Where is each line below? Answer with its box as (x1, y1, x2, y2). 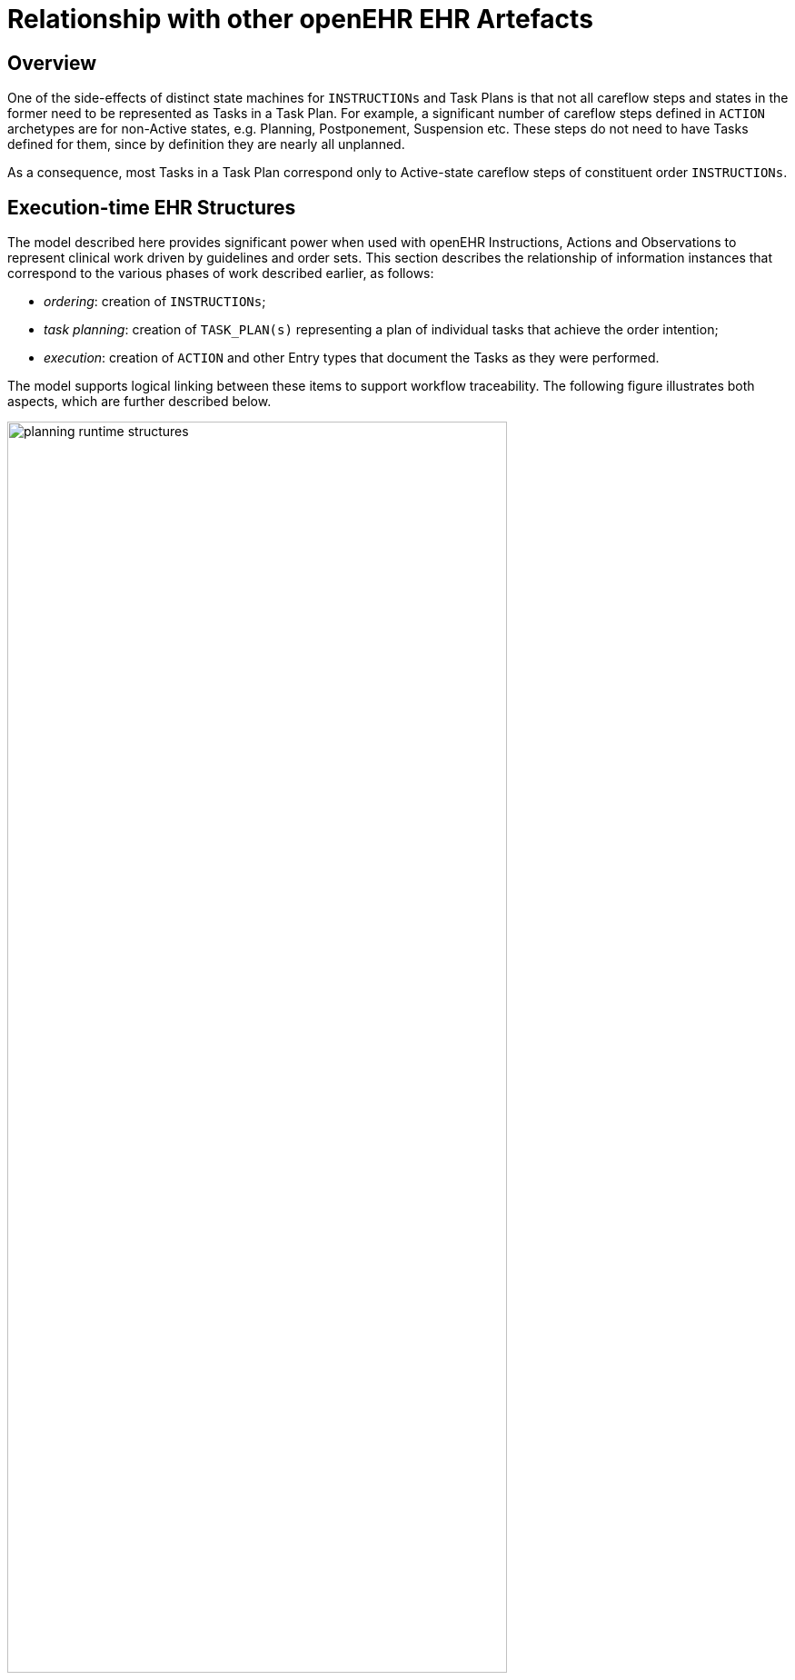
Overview (7, 51, 97, 75)
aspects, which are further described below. (7, 393, 272, 410)
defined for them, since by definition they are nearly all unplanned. (7, 136, 405, 153)
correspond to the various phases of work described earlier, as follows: (7, 265, 434, 282)
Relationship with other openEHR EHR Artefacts (7, 4, 593, 35)
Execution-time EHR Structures (7, 195, 296, 219)
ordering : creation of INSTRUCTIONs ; (44, 293, 266, 310)
